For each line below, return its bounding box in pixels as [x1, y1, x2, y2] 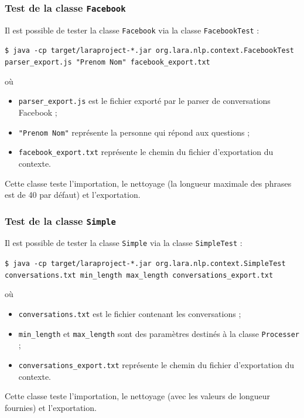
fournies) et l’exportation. [5, 401, 97, 413]
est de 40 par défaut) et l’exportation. [5, 188, 141, 201]
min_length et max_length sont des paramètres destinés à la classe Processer [18, 327, 300, 339]
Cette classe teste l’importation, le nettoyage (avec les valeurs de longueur [5, 390, 271, 402]
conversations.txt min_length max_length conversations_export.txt [5, 271, 274, 279]
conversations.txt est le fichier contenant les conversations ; [18, 308, 241, 320]
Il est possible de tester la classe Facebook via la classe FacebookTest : [5, 23, 259, 36]
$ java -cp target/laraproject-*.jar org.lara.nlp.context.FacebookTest [5, 46, 294, 55]
